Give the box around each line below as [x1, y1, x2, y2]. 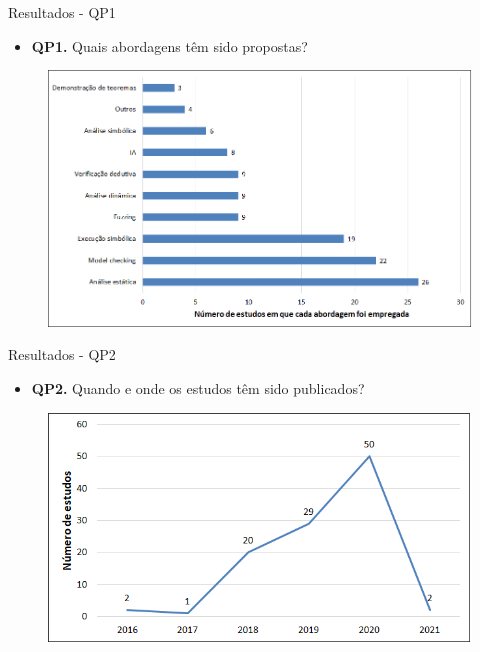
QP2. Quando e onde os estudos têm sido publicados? [31, 377, 365, 398]
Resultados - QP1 [8, 2, 116, 22]
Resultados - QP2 [8, 344, 116, 365]
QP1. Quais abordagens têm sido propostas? [31, 35, 308, 56]
